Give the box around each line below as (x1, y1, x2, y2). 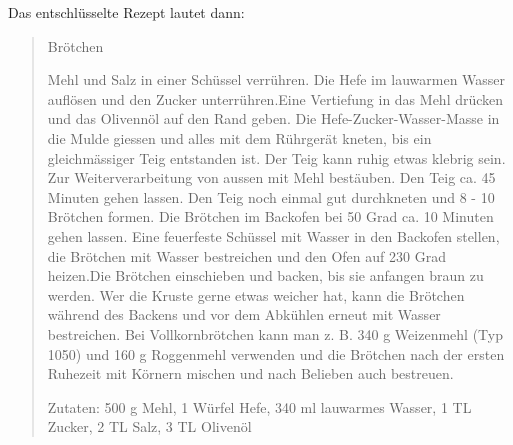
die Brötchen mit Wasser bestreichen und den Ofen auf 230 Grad (47, 245, 446, 266)
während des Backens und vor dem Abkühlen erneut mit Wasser (47, 304, 441, 325)
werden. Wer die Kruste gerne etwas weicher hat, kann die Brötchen (47, 284, 465, 305)
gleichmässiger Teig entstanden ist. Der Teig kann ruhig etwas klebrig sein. (47, 147, 506, 168)
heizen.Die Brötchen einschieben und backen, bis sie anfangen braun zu (47, 265, 484, 286)
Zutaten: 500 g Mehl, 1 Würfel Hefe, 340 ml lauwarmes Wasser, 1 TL (47, 396, 472, 417)
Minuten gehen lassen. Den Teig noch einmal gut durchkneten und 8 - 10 (47, 186, 495, 207)
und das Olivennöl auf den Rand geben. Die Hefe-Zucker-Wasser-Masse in (47, 108, 500, 129)
